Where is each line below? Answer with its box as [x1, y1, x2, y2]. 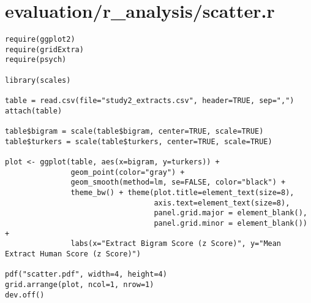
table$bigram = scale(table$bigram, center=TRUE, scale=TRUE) [5, 127, 264, 136]
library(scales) [5, 75, 71, 85]
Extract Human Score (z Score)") [5, 249, 141, 258]
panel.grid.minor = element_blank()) [154, 218, 307, 228]
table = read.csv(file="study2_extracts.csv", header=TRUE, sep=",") [5, 96, 294, 105]
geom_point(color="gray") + [70, 167, 185, 177]
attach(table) [5, 106, 62, 115]
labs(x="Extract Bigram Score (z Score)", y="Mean [70, 239, 282, 248]
